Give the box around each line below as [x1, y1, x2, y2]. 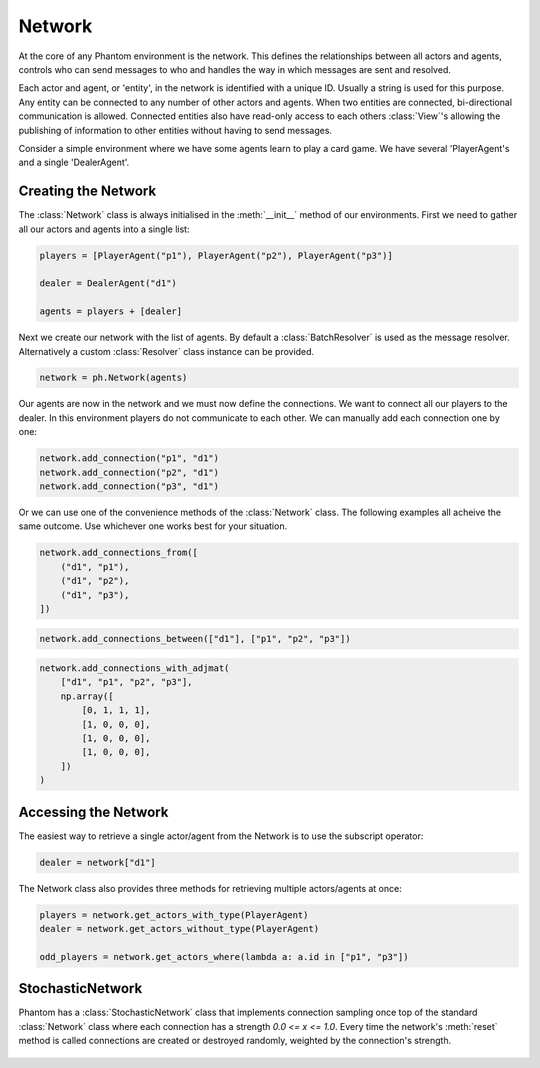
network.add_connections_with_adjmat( [39, 663, 230, 674]
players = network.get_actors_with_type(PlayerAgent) [39, 909, 309, 920]
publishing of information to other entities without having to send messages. [18, 124, 333, 136]
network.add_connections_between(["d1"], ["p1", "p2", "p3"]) [39, 633, 351, 644]
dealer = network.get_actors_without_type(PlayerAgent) [39, 923, 320, 935]
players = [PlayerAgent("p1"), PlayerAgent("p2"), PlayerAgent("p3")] [39, 250, 394, 261]
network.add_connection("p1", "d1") [39, 453, 220, 464]
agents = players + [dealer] [39, 306, 183, 317]
